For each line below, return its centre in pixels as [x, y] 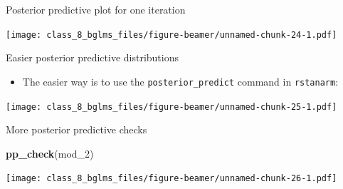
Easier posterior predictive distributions [93, 57]
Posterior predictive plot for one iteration [96, 9]
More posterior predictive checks [76, 129]
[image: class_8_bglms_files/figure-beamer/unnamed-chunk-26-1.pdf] [171, 179]
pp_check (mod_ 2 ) [50, 153]
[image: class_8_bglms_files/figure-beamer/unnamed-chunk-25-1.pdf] [171, 107]
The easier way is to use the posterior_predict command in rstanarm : [180, 81]
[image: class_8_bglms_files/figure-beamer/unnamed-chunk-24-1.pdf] [171, 35]
